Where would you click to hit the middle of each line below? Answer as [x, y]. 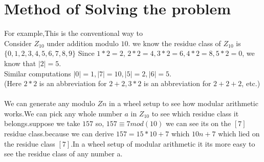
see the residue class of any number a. [63, 154]
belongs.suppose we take [42, 123]
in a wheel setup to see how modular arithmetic [184, 103]
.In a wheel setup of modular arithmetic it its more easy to [163, 143]
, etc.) [251, 83]
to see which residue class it [195, 113]
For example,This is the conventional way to [74, 33]
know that [20, 63]
